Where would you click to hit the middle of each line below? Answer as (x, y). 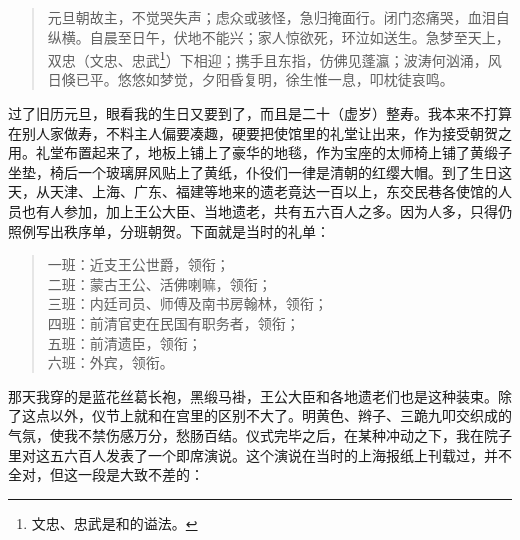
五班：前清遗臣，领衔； (124, 342)
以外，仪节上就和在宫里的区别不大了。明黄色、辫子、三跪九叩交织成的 (280, 415)
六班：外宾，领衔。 (110, 362)
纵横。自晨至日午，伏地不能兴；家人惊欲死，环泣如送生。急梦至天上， (278, 36)
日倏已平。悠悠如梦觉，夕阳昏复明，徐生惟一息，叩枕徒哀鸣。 (250, 79)
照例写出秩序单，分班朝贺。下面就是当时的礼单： (169, 230)
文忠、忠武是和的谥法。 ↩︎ (114, 522)
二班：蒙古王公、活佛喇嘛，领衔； (159, 283)
